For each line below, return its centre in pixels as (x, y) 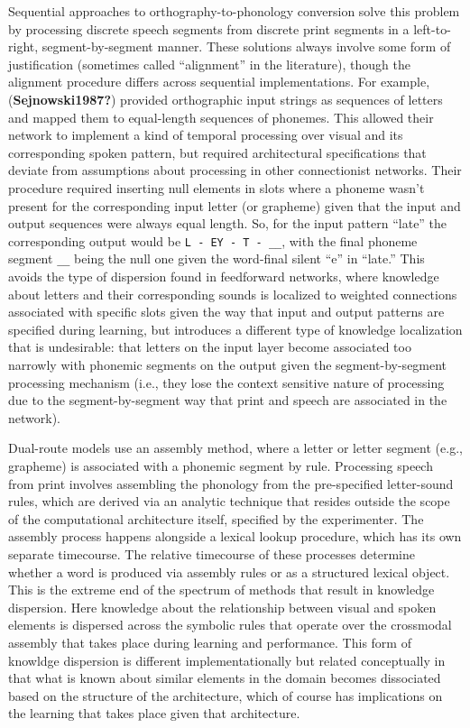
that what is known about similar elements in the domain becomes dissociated (225, 678)
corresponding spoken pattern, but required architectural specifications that (217, 152)
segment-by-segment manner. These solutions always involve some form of (246, 46)
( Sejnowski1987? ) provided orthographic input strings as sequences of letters (226, 99)
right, (23, 46)
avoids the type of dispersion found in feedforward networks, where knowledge (224, 276)
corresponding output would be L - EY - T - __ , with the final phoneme (213, 240)
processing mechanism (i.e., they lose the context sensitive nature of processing (226, 382)
